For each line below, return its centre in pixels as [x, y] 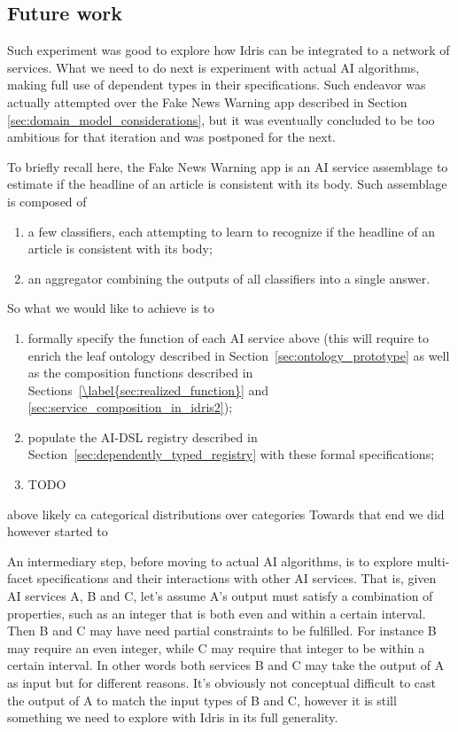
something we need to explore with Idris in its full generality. [173, 717]
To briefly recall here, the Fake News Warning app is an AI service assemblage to [228, 166]
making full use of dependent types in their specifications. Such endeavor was [217, 85]
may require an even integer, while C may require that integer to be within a [216, 647]
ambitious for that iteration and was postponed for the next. [171, 137]
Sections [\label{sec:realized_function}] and [148, 389]
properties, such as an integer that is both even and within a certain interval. [217, 613]
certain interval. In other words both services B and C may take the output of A [226, 665]
